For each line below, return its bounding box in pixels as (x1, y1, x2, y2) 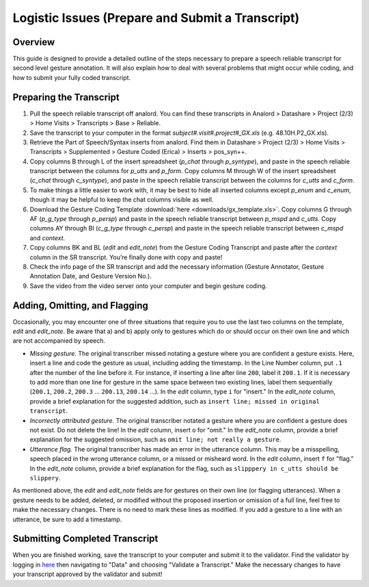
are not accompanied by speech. (12, 337, 106, 345)
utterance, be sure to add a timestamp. (12, 515, 122, 523)
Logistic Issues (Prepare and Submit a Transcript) (12, 10, 300, 25)
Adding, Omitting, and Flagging (12, 300, 148, 311)
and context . (29, 233, 66, 242)
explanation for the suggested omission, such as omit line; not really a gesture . (29, 435, 282, 444)
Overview (12, 36, 55, 48)
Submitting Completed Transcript (12, 533, 159, 545)
